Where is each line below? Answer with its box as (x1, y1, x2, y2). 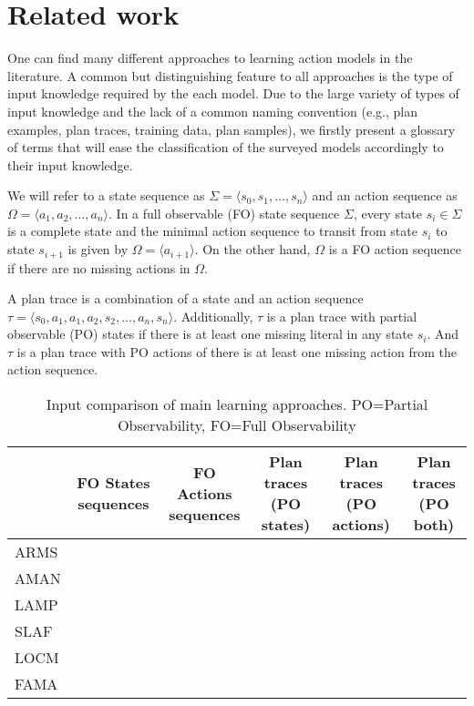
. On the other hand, (194, 240, 311, 259)
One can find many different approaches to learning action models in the (7, 48, 413, 67)
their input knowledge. (7, 155, 133, 174)
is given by (67, 240, 129, 259)
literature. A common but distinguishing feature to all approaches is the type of (7, 66, 453, 85)
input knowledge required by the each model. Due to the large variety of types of (7, 84, 459, 103)
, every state (353, 203, 423, 222)
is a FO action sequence (328, 240, 462, 259)
